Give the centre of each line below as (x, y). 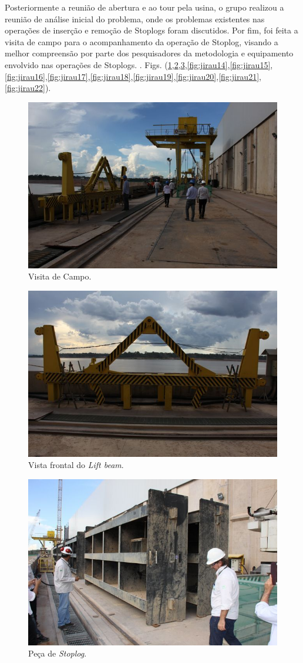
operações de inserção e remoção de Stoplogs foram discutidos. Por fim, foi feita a (151, 30)
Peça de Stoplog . (58, 653)
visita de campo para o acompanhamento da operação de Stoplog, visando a (142, 41)
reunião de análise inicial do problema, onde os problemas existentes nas (135, 18)
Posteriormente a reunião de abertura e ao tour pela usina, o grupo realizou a (144, 7)
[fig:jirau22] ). (28, 88)
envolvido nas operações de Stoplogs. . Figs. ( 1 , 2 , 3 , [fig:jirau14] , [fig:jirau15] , (139, 64)
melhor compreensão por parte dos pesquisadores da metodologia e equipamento (149, 53)
